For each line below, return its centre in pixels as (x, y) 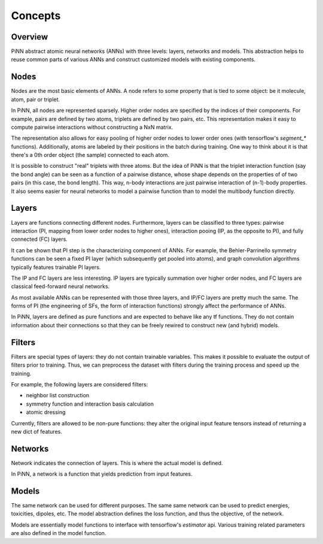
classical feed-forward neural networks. (60, 286)
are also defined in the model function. (59, 533)
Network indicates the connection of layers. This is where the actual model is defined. (117, 463)
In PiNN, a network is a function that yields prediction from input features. (102, 474)
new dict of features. (36, 431)
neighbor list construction (58, 395)
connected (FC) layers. (39, 239)
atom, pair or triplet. (35, 99)
